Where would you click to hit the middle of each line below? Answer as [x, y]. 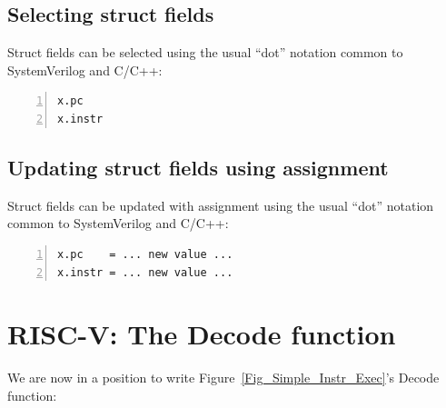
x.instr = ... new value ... [145, 272]
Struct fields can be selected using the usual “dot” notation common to [205, 52]
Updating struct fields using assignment [198, 167]
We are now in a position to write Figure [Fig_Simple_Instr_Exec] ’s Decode [223, 378]
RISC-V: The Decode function [202, 334]
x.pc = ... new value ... [145, 254]
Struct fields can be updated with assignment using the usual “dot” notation [221, 205]
